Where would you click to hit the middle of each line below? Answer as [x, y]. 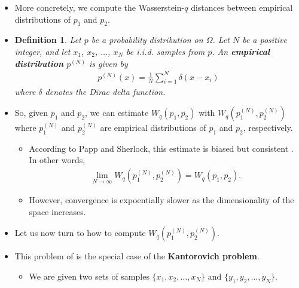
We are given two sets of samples [89, 276]
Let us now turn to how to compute [80, 233]
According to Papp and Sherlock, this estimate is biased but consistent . [161, 148]
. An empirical [241, 51]
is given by [109, 63]
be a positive [265, 40]
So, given [31, 113]
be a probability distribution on [147, 40]
